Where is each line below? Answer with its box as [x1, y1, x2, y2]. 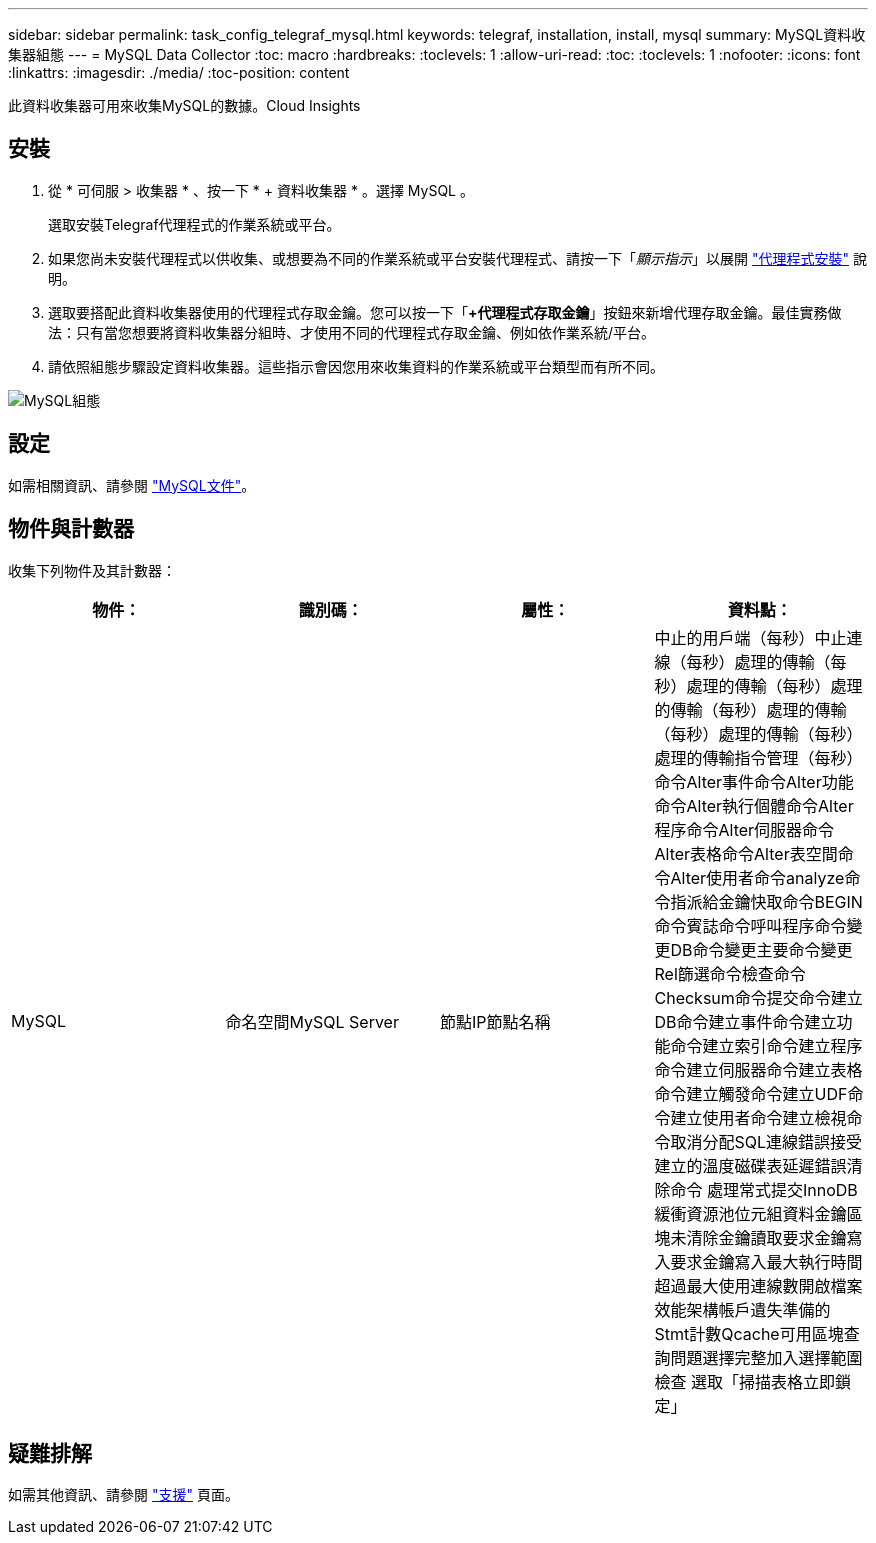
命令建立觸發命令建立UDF [654, 1083, 848, 1104]
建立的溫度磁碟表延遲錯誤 [654, 1155, 847, 1176]
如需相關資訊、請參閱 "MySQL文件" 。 [8, 476, 256, 494]
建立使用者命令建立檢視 [670, 1107, 847, 1128]
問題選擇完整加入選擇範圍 [670, 1347, 863, 1368]
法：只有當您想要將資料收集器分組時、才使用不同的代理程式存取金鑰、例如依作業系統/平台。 [48, 323, 656, 341]
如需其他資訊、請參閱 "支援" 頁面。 [8, 1486, 239, 1504]
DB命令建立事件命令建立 [654, 1011, 837, 1032]
